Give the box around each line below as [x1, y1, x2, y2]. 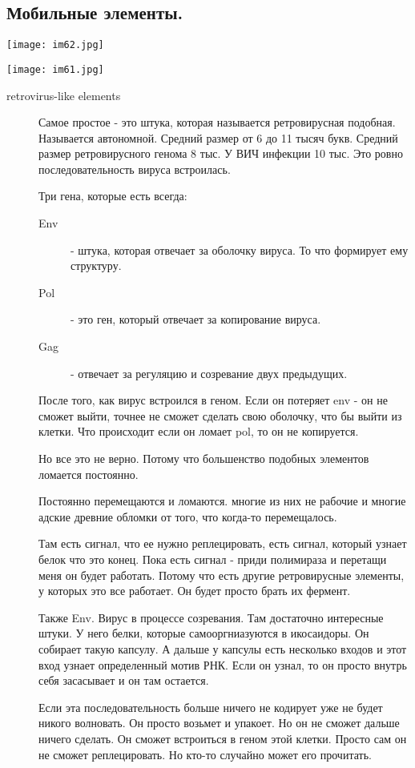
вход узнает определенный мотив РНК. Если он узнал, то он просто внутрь [38, 656, 407, 673]
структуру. [71, 257, 122, 274]
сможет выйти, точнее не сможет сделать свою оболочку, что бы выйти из [38, 407, 402, 424]
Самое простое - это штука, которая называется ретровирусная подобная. [38, 114, 396, 131]
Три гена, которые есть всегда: [38, 187, 187, 204]
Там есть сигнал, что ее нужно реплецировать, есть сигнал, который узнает [38, 535, 407, 552]
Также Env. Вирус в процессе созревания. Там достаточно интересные [38, 609, 384, 625]
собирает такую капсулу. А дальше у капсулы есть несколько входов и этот [38, 640, 407, 657]
